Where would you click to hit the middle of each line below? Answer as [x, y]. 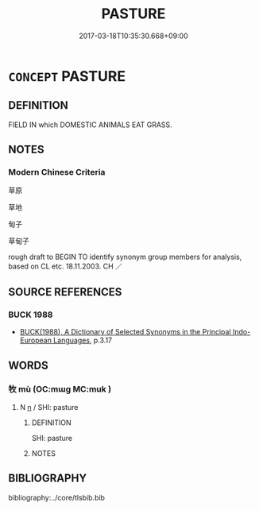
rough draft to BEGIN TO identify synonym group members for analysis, [125, 257]
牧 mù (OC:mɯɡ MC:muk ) [60, 389]
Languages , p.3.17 [83, 340]
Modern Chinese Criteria [57, 172]
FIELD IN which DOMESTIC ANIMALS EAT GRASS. [90, 125]
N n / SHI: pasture [49, 407]
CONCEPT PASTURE [67, 76]
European [35, 340]
